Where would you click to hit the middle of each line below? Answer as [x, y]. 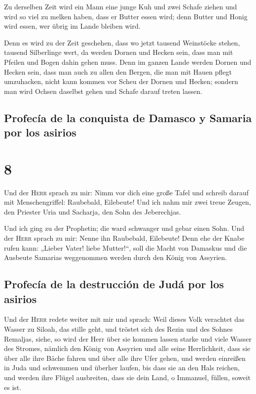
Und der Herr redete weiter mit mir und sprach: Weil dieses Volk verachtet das [124, 319]
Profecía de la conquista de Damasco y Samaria [128, 117]
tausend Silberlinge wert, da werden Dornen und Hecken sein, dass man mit [119, 52]
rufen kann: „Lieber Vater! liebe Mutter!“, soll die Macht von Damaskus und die [126, 247]
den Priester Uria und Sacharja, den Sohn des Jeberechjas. [92, 211]
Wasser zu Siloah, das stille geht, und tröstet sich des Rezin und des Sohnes [118, 328]
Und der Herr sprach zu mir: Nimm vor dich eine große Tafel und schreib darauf [127, 192]
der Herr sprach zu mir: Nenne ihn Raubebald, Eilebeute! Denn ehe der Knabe [124, 238]
